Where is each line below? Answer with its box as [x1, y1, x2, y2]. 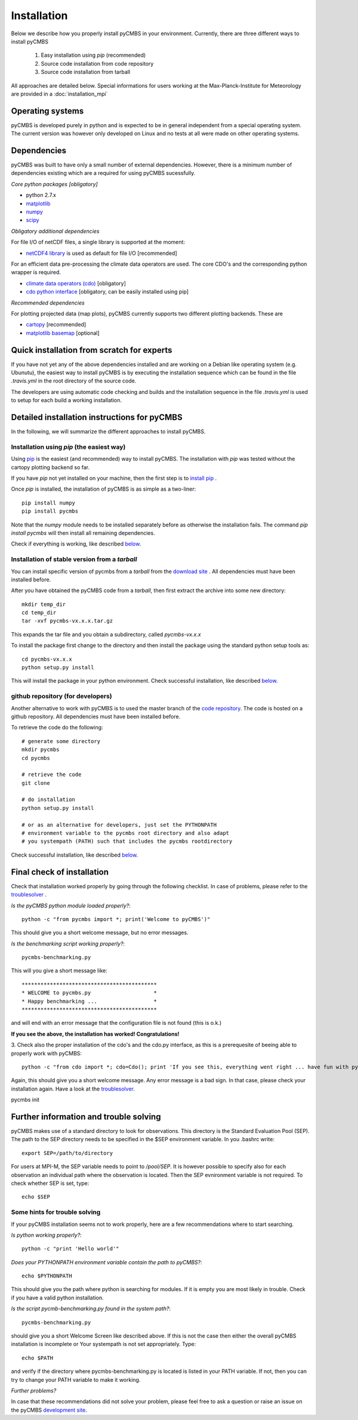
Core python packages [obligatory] [11, 180, 98, 187]
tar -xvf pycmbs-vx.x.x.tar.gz [21, 618, 113, 624]
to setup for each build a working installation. [11, 397, 122, 404]
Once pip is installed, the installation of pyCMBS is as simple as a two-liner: [11, 485, 196, 492]
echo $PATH [21, 1354, 54, 1361]
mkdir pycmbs [21, 746, 60, 753]
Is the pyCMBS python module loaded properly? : [11, 902, 131, 909]
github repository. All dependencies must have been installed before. [11, 713, 181, 720]
